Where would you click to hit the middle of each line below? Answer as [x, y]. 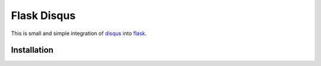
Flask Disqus [43, 15]
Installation [32, 50]
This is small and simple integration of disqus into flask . [79, 33]
